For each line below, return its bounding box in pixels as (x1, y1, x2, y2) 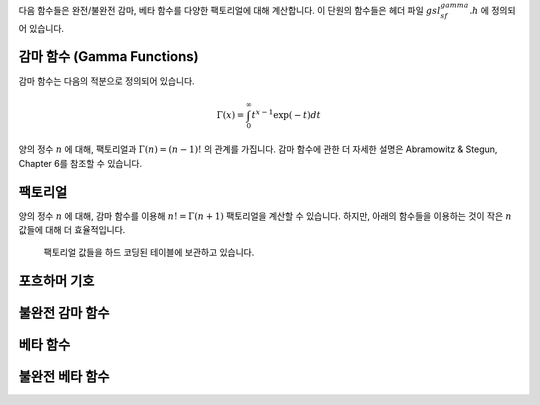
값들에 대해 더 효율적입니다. (18, 224, 126, 236)
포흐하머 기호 (18, 273, 95, 290)
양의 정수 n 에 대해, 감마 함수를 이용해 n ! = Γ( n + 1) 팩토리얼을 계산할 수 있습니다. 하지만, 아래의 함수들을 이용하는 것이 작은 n (18, 210, 512, 222)
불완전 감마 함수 (18, 305, 110, 322)
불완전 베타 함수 (18, 368, 110, 385)
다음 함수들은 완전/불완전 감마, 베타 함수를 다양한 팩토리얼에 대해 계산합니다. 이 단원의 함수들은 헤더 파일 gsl (18, 4, 441, 16)
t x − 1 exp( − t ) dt (251, 107, 322, 120)
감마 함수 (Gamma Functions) (18, 48, 199, 65)
